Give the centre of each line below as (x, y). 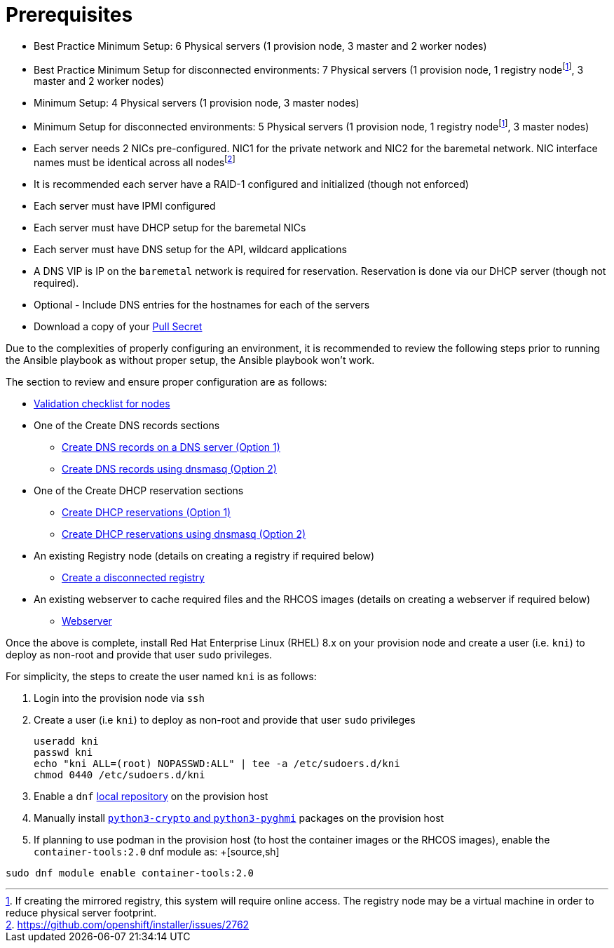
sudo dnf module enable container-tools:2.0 (130, 873)
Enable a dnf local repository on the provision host (151, 796)
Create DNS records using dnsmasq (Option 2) (169, 468)
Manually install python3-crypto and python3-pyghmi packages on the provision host (239, 818)
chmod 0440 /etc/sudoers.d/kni (120, 774)
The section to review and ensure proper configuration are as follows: (166, 381)
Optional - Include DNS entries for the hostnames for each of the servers (202, 304)
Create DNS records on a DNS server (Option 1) (171, 447)
